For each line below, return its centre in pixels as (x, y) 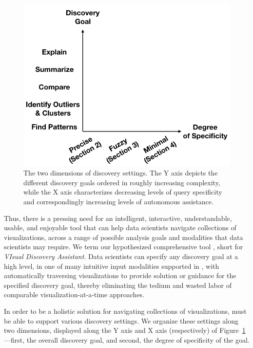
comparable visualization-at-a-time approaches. (74, 294)
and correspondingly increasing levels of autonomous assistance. (118, 201)
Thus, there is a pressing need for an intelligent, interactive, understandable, (118, 218)
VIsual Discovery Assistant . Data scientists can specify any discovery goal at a (121, 256)
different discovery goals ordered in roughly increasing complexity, (122, 182)
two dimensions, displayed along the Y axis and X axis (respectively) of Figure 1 (125, 330)
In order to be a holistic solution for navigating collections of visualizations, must (125, 311)
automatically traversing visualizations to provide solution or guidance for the (120, 275)
